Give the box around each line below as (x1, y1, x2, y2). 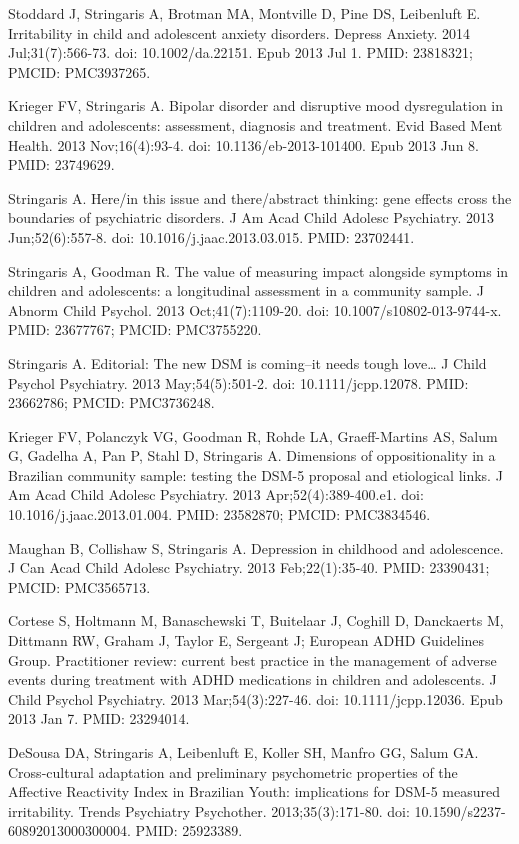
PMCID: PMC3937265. (8, 61, 151, 82)
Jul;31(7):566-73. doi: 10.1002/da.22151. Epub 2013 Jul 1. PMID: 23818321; (8, 42, 473, 63)
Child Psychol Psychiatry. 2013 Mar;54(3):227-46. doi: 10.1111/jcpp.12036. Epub (8, 688, 503, 709)
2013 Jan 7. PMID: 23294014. (8, 708, 190, 729)
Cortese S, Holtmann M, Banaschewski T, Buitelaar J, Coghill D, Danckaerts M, (8, 610, 504, 631)
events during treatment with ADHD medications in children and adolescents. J (8, 669, 497, 690)
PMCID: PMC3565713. (8, 576, 151, 597)
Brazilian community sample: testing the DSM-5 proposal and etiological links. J (8, 464, 503, 485)
